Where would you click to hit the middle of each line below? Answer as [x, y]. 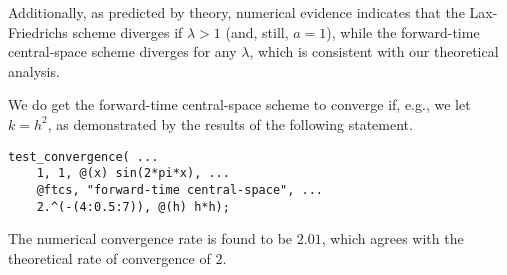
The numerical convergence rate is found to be [150, 238]
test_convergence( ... [83, 156]
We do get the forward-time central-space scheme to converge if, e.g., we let [239, 104]
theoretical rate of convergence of [109, 257]
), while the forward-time [403, 31]
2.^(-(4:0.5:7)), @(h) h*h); [133, 206]
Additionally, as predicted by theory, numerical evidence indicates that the [236, 12]
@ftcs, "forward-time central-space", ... [179, 189]
